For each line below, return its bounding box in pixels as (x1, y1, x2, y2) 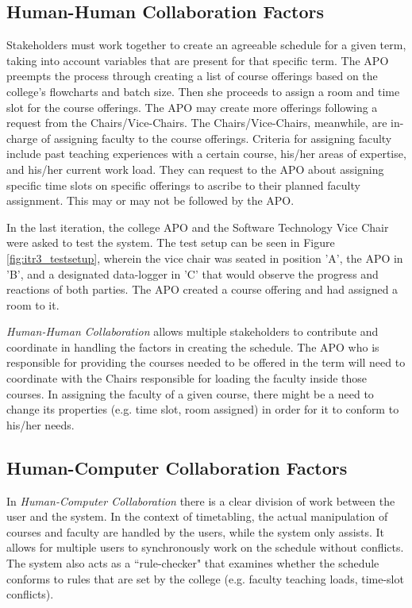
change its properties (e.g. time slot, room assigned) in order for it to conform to (6, 401, 399, 418)
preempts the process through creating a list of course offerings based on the (6, 67, 378, 84)
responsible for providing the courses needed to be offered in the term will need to (6, 354, 406, 371)
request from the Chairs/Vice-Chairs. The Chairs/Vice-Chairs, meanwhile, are (6, 114, 387, 131)
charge (6, 129, 38, 146)
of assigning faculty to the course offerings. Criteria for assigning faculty (40, 129, 392, 146)
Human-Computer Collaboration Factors (6, 455, 348, 479)
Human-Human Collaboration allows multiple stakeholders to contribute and (6, 323, 379, 340)
